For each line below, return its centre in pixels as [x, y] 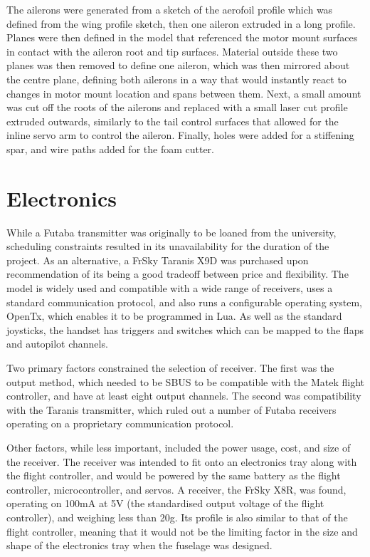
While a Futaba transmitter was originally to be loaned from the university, [171, 232]
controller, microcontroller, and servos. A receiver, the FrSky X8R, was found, [176, 489]
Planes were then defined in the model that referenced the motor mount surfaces [182, 37]
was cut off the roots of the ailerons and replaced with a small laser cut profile [177, 107]
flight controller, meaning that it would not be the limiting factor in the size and [182, 531]
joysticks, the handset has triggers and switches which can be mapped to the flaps [185, 329]
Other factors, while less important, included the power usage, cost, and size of [179, 447]
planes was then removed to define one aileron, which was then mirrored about [178, 65]
